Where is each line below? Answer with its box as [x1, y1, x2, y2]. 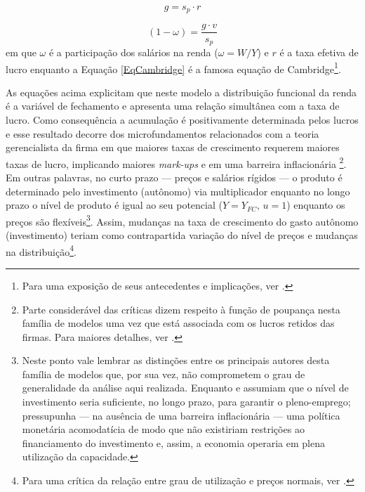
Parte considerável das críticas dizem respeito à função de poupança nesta [22, 302, 340, 316]
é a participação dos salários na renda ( [48, 44, 218, 59]
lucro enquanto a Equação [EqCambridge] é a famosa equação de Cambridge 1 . [6, 59, 341, 76]
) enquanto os [286, 198, 345, 212]
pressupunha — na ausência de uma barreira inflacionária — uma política [22, 408, 340, 422]
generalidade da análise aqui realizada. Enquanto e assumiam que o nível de [22, 380, 349, 395]
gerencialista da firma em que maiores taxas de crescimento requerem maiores [6, 140, 340, 155]
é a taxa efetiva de [279, 44, 359, 59]
